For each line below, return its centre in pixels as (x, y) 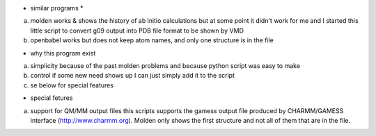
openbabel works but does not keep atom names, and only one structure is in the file (152, 40)
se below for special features (72, 85)
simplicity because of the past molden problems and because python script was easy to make (165, 65)
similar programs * (57, 8)
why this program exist (63, 53)
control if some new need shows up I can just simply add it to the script (133, 76)
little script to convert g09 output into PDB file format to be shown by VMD (137, 31)
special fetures (52, 98)
